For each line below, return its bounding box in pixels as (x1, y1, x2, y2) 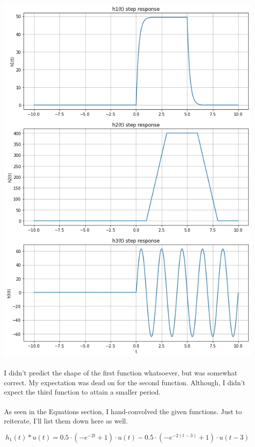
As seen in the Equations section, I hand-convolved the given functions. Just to (4, 406, 242, 416)
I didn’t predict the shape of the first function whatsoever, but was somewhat (4, 368, 237, 378)
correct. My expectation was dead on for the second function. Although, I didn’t (4, 377, 246, 387)
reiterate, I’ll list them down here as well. (4, 416, 128, 426)
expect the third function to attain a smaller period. (4, 387, 161, 397)
